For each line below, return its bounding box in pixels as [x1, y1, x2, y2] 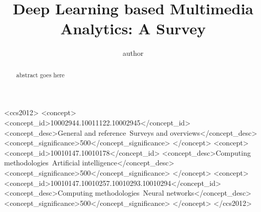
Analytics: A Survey [60, 18, 206, 39]
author [122, 48, 144, 58]
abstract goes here [16, 70, 65, 79]
